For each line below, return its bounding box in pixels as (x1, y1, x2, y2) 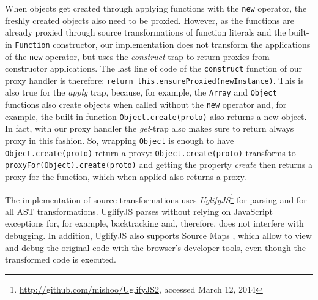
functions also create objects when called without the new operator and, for (5, 98, 287, 111)
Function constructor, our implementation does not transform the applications (15, 37, 311, 50)
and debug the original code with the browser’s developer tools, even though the (5, 241, 306, 253)
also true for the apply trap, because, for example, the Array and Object (5, 86, 277, 99)
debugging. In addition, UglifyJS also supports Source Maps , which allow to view (5, 229, 312, 242)
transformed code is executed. (5, 253, 116, 266)
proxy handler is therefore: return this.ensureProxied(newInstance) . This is (5, 73, 304, 86)
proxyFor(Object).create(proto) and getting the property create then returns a (5, 158, 313, 171)
